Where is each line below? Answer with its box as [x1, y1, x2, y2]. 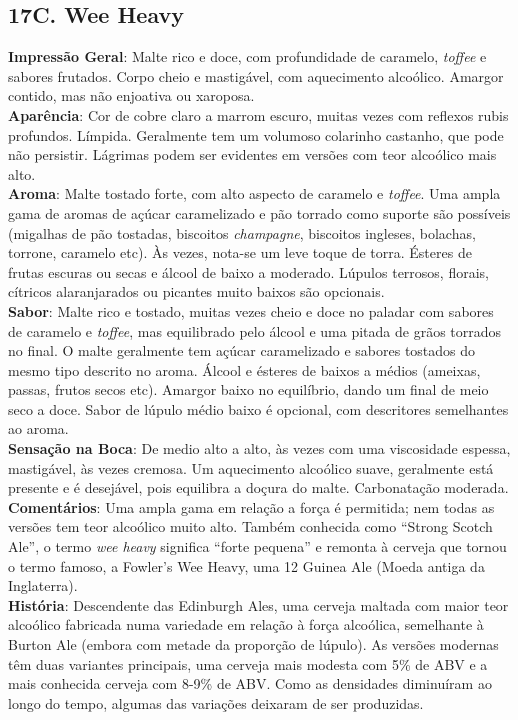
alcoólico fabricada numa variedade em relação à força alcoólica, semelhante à [8, 614, 484, 635]
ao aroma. [8, 418, 69, 439]
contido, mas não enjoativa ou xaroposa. [8, 85, 255, 106]
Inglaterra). [8, 575, 78, 596]
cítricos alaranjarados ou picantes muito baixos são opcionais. [8, 281, 385, 302]
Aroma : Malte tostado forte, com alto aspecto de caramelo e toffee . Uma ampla [8, 183, 501, 204]
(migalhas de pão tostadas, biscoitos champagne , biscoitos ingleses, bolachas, [8, 222, 476, 243]
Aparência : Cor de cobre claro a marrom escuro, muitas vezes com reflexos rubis [8, 104, 509, 125]
